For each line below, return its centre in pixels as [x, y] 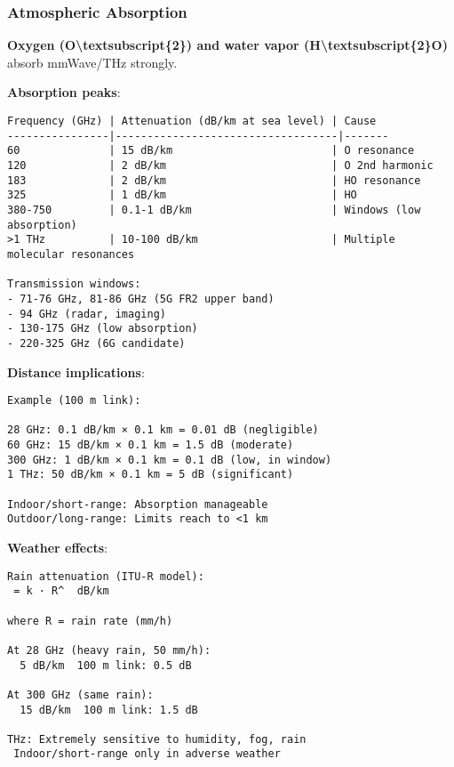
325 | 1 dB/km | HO [182, 195]
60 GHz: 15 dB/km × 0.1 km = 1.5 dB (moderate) [151, 445]
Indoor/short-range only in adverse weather [147, 754]
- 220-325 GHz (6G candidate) [96, 343]
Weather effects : [57, 547]
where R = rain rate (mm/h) [90, 621]
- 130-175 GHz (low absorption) [103, 329]
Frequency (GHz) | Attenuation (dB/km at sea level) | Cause [192, 121]
